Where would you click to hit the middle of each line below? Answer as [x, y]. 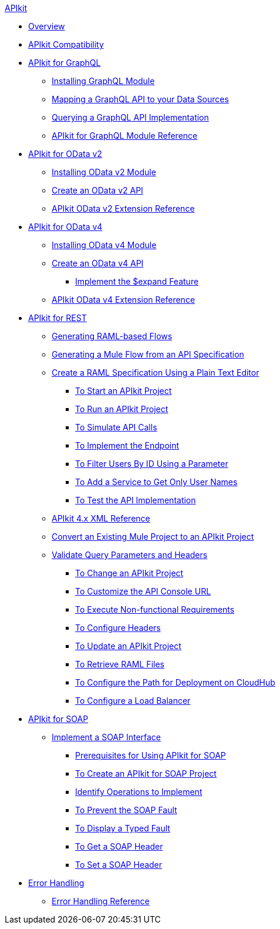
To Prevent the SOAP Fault [126, 810]
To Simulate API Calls [116, 427]
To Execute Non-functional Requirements [155, 609]
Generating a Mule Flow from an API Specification [148, 354]
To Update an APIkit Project [128, 646]
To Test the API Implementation [136, 500]
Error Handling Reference [101, 901]
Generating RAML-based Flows [112, 336]
